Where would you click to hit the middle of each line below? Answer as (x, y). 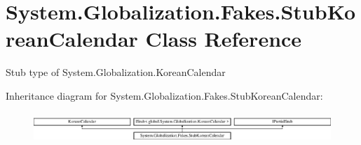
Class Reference (224, 39)
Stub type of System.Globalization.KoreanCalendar (116, 72)
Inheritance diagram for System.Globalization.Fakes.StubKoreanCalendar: (164, 95)
